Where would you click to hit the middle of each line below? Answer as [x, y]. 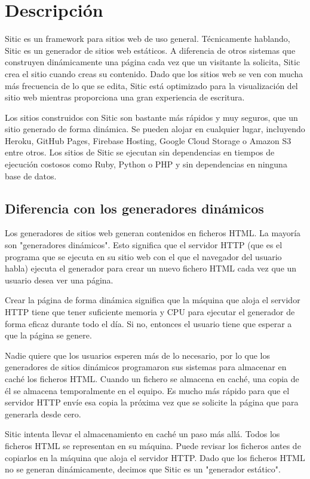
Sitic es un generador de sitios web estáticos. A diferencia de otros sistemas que [150, 50]
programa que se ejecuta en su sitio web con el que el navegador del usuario [143, 256]
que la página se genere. [48, 335]
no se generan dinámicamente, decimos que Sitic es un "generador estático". [143, 469]
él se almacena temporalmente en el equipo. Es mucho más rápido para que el [147, 390]
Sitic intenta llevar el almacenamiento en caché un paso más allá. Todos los [142, 434]
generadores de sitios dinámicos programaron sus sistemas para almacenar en [146, 367]
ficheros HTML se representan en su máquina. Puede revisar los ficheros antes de [153, 445]
